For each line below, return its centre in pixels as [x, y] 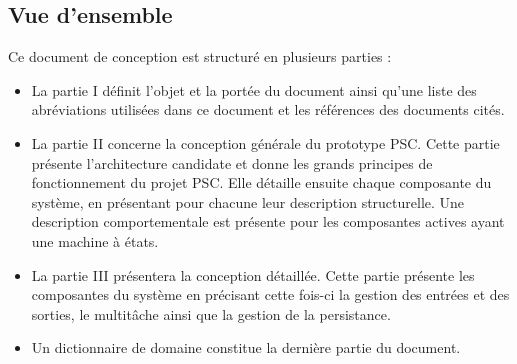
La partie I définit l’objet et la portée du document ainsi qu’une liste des [254, 89]
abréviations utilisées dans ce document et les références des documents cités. [268, 109]
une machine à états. [95, 240]
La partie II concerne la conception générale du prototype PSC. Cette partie [265, 142]
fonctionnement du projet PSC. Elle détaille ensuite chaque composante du [261, 182]
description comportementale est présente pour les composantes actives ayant [268, 221]
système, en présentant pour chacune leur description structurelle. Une [248, 201]
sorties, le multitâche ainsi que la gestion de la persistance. [211, 313]
